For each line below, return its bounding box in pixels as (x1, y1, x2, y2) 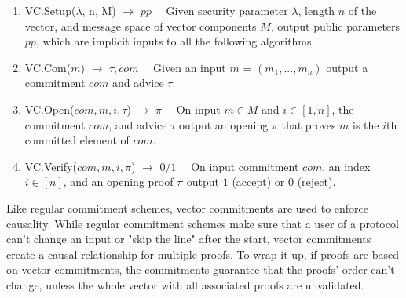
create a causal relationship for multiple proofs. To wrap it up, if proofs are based (6, 245, 400, 262)
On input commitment (191, 158, 299, 174)
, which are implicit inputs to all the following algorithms (35, 33, 312, 49)
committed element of (24, 132, 130, 148)
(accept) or (232, 173, 285, 190)
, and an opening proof (63, 173, 174, 190)
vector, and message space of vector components (24, 17, 257, 34)
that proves (281, 116, 336, 133)
